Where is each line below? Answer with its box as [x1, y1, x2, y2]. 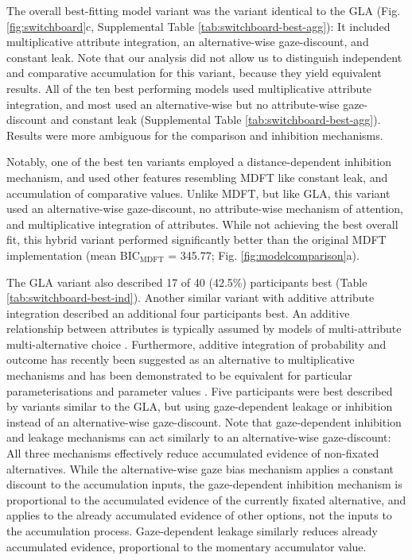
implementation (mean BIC [6, 246, 140, 263]
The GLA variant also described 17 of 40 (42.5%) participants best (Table [6, 273, 367, 290]
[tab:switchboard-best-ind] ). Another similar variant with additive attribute [6, 289, 375, 306]
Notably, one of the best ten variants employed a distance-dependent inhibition [6, 153, 392, 170]
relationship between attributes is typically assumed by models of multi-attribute [6, 320, 402, 337]
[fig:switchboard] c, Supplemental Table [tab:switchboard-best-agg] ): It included [6, 17, 391, 34]
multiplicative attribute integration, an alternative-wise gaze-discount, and [6, 33, 369, 50]
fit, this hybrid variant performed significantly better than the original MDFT [6, 231, 387, 248]
